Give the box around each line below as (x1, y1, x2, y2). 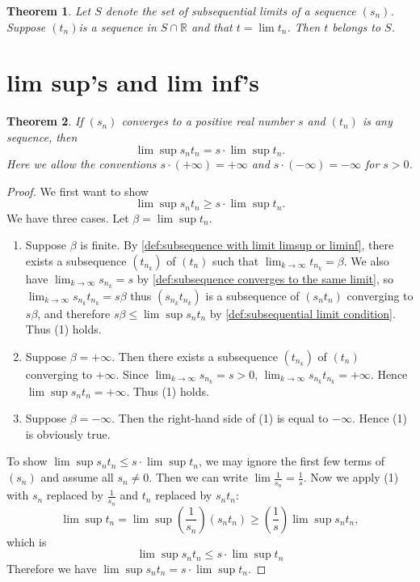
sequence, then (6, 128, 78, 145)
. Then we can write (149, 469, 248, 486)
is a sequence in (78, 18, 157, 35)
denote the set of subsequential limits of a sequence (105, 2, 356, 19)
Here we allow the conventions (6, 155, 157, 172)
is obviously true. (25, 425, 111, 442)
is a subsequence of (205, 287, 300, 304)
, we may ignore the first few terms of (198, 452, 384, 469)
